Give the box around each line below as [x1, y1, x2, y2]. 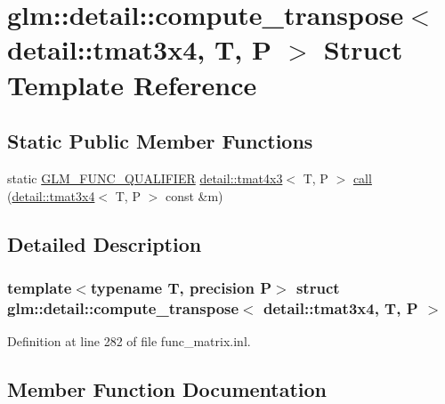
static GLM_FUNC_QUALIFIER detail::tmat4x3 [7, 168, 283, 187]
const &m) [165, 186, 223, 205]
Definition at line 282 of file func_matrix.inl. [7, 332, 251, 351]
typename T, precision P [90, 276, 272, 298]
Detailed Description [7, 230, 202, 257]
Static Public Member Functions [7, 127, 313, 155]
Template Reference [7, 66, 257, 102]
